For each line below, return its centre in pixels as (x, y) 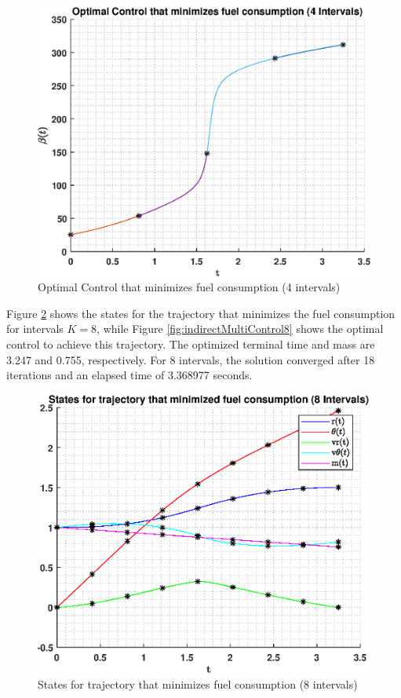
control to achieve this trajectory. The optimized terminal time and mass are (191, 344)
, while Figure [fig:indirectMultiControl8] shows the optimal (240, 329)
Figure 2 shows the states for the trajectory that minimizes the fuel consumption (201, 313)
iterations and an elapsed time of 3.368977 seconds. (129, 375)
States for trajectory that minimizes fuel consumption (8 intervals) (198, 683)
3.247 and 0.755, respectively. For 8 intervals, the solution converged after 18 (191, 359)
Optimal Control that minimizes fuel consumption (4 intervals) (189, 287)
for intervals (35, 329)
